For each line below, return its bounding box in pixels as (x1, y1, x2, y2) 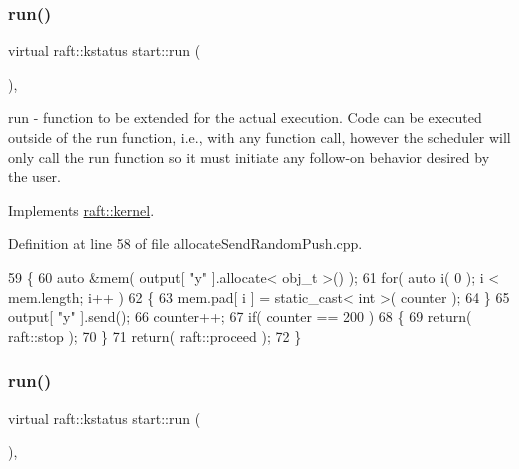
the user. (8, 166, 62, 187)
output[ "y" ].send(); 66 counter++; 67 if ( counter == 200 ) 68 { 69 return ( (8, 306, 472, 327)
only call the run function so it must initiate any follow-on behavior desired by (8, 146, 490, 167)
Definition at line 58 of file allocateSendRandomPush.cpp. (8, 233, 363, 254)
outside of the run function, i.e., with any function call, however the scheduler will (8, 127, 511, 147)
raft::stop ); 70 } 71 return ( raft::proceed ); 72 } (8, 325, 302, 346)
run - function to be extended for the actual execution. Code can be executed (8, 107, 482, 128)
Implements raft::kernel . (8, 199, 155, 220)
